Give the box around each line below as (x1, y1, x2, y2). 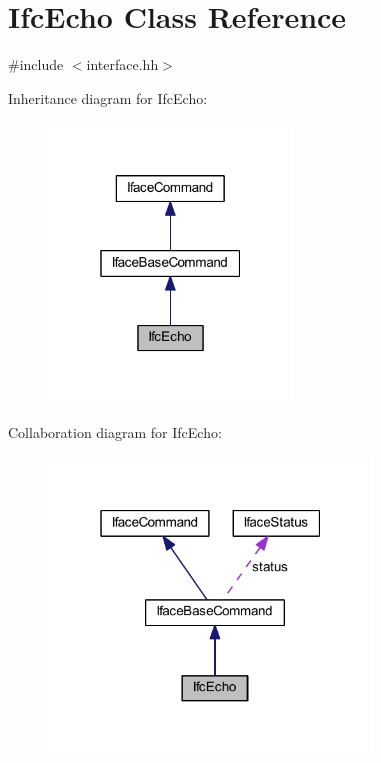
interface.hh (86, 54, 159, 75)
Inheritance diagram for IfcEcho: (8, 87, 208, 108)
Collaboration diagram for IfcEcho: (8, 422, 222, 443)
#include (8, 54, 64, 75)
